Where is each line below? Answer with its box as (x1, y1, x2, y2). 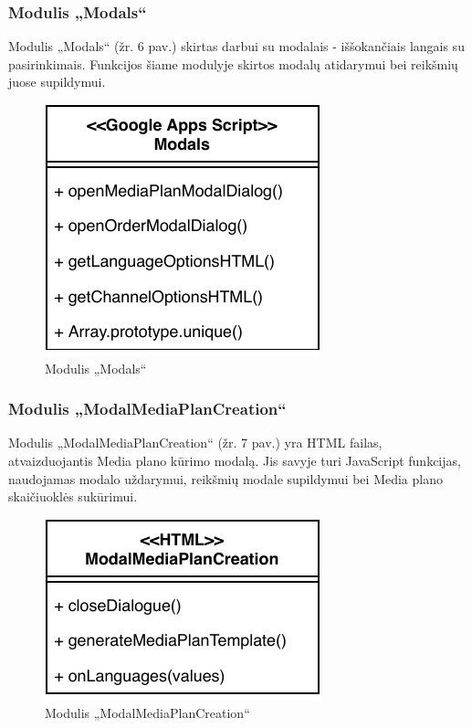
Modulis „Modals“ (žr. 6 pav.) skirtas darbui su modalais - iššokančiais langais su (8, 37, 465, 56)
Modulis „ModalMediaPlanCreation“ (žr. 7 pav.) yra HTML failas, (8, 433, 383, 452)
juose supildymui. (8, 72, 106, 91)
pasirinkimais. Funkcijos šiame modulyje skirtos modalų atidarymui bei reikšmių (8, 54, 458, 73)
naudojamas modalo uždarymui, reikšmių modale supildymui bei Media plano (8, 469, 443, 488)
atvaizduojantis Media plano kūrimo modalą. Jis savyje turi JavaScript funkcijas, (8, 451, 461, 470)
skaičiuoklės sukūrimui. (8, 487, 138, 506)
